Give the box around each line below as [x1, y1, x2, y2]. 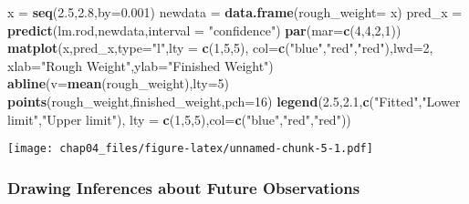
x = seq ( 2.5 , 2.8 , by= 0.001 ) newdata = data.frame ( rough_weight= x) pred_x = [7, 3, 463, 21]
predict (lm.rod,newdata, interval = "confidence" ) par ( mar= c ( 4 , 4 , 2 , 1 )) [7, 20, 401, 39]
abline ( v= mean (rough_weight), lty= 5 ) [7, 74, 230, 93]
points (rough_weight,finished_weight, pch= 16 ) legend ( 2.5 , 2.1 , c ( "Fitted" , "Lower [7, 91, 461, 110]
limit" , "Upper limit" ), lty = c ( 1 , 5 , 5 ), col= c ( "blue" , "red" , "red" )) [7, 109, 351, 128]
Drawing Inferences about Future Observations [7, 176, 360, 199]
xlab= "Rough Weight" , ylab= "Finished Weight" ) [7, 56, 274, 75]
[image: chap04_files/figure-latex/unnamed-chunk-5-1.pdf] [7, 142, 373, 156]
